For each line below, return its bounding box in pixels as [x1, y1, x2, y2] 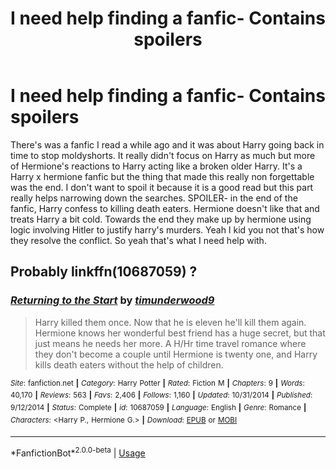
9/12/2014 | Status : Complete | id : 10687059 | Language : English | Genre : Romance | [10, 402, 307, 412]
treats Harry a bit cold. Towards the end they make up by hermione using [10, 213, 312, 225]
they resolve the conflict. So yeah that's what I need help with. [10, 234, 267, 246]
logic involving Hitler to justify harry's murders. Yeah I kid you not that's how [10, 223, 325, 236]
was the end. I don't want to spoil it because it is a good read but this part [10, 181, 314, 193]
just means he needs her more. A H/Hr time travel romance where [34, 337, 307, 349]
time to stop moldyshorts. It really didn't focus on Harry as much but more [10, 149, 316, 161]
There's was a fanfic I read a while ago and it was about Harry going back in [10, 138, 325, 151]
